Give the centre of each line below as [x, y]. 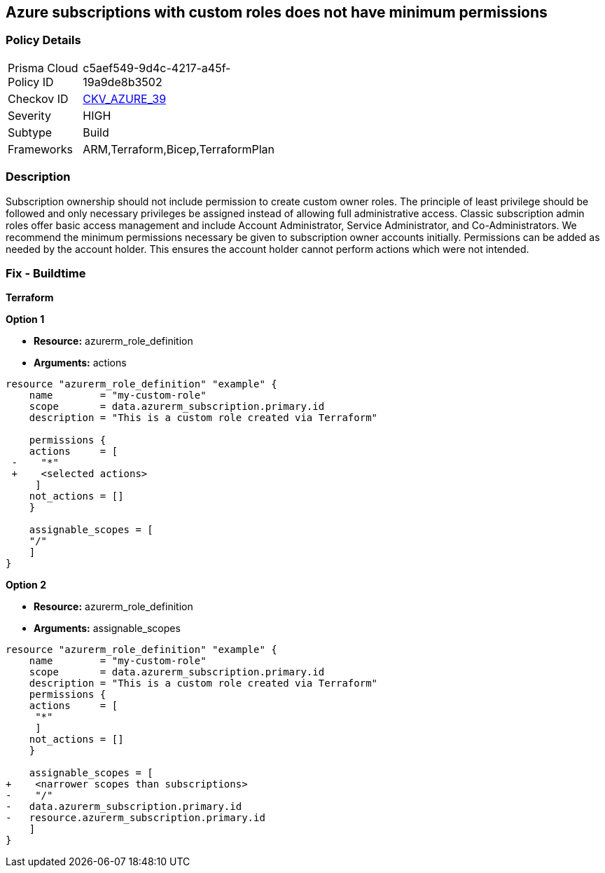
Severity [29, 115]
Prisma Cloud [43, 68]
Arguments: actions [80, 363]
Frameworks [40, 149]
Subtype [30, 132]
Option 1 [25, 319]
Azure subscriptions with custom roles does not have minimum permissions [277, 12]
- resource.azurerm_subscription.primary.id [135, 818]
